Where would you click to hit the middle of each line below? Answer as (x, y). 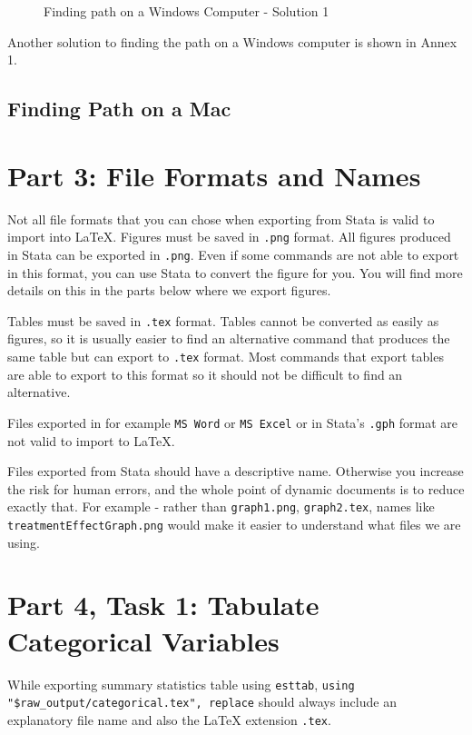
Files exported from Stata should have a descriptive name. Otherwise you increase (236, 471)
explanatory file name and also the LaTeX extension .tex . (169, 719)
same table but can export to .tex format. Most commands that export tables (226, 357)
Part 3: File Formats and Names (214, 175)
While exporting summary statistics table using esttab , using (181, 684)
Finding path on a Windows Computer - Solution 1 (187, 11)
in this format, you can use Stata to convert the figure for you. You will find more (235, 272)
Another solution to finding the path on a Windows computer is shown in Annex (232, 41)
